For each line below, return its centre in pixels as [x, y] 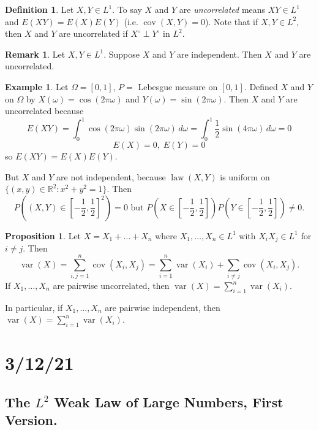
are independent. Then [219, 54]
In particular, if [34, 307]
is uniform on [245, 176]
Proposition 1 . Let [43, 235]
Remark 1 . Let [35, 54]
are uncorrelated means [222, 9]
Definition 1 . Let [39, 9]
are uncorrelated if [93, 33]
